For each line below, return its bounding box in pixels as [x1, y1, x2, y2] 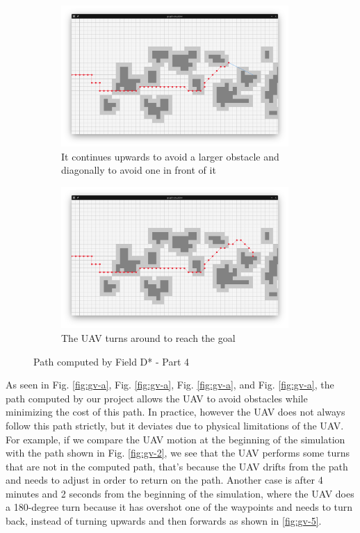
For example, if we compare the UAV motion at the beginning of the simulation [6, 432, 345, 446]
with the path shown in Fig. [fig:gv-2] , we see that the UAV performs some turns [6, 445, 350, 460]
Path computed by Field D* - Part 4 [33, 354, 190, 368]
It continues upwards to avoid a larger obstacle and [61, 149, 279, 163]
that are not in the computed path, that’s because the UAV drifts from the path [6, 459, 348, 473]
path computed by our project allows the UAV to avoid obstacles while [6, 391, 308, 405]
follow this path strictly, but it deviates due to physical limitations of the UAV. [6, 418, 344, 432]
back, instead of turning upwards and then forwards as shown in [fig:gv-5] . [6, 514, 322, 528]
